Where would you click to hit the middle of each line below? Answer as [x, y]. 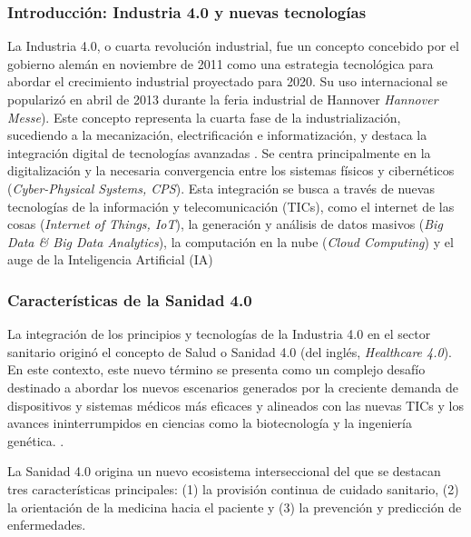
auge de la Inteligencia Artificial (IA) [110, 259]
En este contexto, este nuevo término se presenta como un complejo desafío [216, 369]
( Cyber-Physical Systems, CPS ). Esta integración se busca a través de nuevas [221, 188]
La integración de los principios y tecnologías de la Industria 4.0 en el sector [219, 334]
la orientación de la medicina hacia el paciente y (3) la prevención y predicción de [235, 507]
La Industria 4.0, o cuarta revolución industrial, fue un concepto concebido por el [233, 46]
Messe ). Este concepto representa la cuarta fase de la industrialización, [204, 117]
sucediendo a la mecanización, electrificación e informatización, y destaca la [217, 135]
